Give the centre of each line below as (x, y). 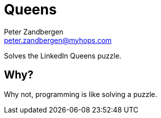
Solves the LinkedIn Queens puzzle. (63, 55)
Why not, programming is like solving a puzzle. (81, 94)
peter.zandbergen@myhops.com (58, 40)
